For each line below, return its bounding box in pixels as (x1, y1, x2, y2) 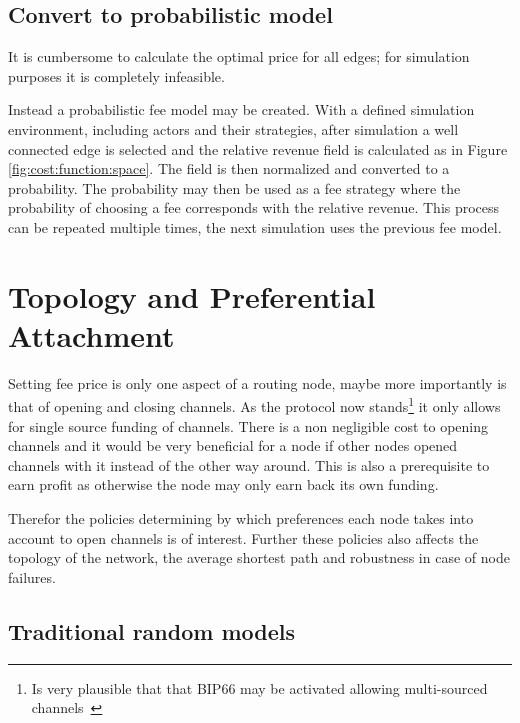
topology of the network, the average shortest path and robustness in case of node (8, 547, 510, 568)
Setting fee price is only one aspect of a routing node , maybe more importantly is (8, 372, 507, 393)
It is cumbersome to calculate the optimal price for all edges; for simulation (8, 46, 470, 67)
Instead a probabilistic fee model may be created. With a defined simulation (8, 99, 475, 120)
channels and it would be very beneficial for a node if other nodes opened (8, 435, 458, 456)
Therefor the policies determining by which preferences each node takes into (8, 508, 474, 529)
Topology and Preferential (8, 275, 376, 316)
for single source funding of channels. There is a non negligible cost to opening (8, 415, 489, 436)
